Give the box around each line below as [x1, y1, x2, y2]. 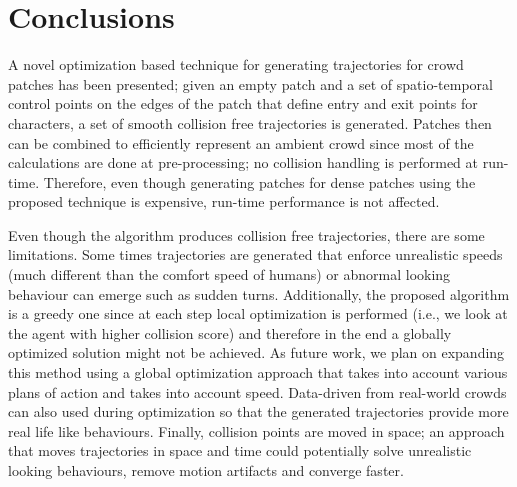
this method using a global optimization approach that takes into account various [8, 362, 508, 383]
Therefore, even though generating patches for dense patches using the [43, 171, 476, 192]
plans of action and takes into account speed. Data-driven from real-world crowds [8, 381, 507, 402]
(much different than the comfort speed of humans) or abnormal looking [8, 264, 451, 285]
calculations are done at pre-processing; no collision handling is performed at [8, 152, 478, 173]
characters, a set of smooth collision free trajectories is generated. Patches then [8, 112, 492, 133]
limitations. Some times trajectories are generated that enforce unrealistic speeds [8, 244, 503, 265]
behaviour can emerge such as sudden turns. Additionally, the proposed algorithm [8, 283, 510, 304]
